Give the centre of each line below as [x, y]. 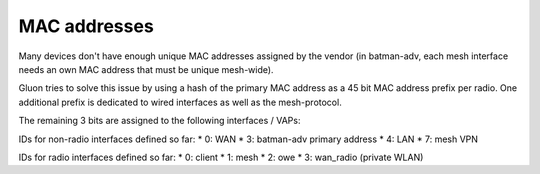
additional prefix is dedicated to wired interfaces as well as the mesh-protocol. [180, 102]
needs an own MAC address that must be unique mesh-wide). [146, 69]
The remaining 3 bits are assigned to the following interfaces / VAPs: [159, 121]
